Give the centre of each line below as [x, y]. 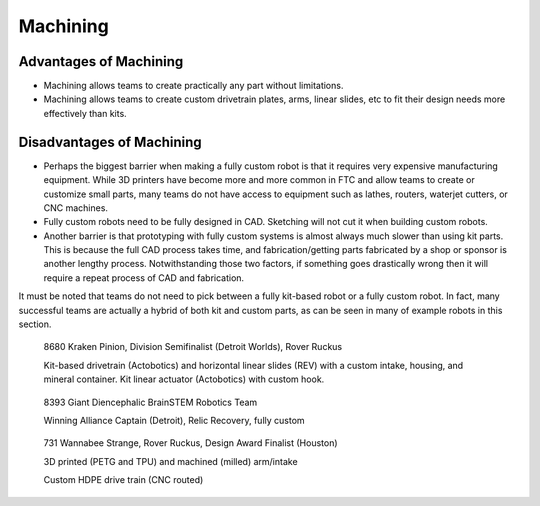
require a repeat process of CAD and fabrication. [144, 277]
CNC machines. [76, 207]
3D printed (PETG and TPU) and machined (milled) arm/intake [171, 461]
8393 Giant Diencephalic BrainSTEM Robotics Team [150, 402]
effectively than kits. [85, 113]
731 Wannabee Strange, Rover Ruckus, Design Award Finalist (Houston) [191, 443]
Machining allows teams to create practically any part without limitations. [193, 86]
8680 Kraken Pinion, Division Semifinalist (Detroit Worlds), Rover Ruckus [193, 347]
